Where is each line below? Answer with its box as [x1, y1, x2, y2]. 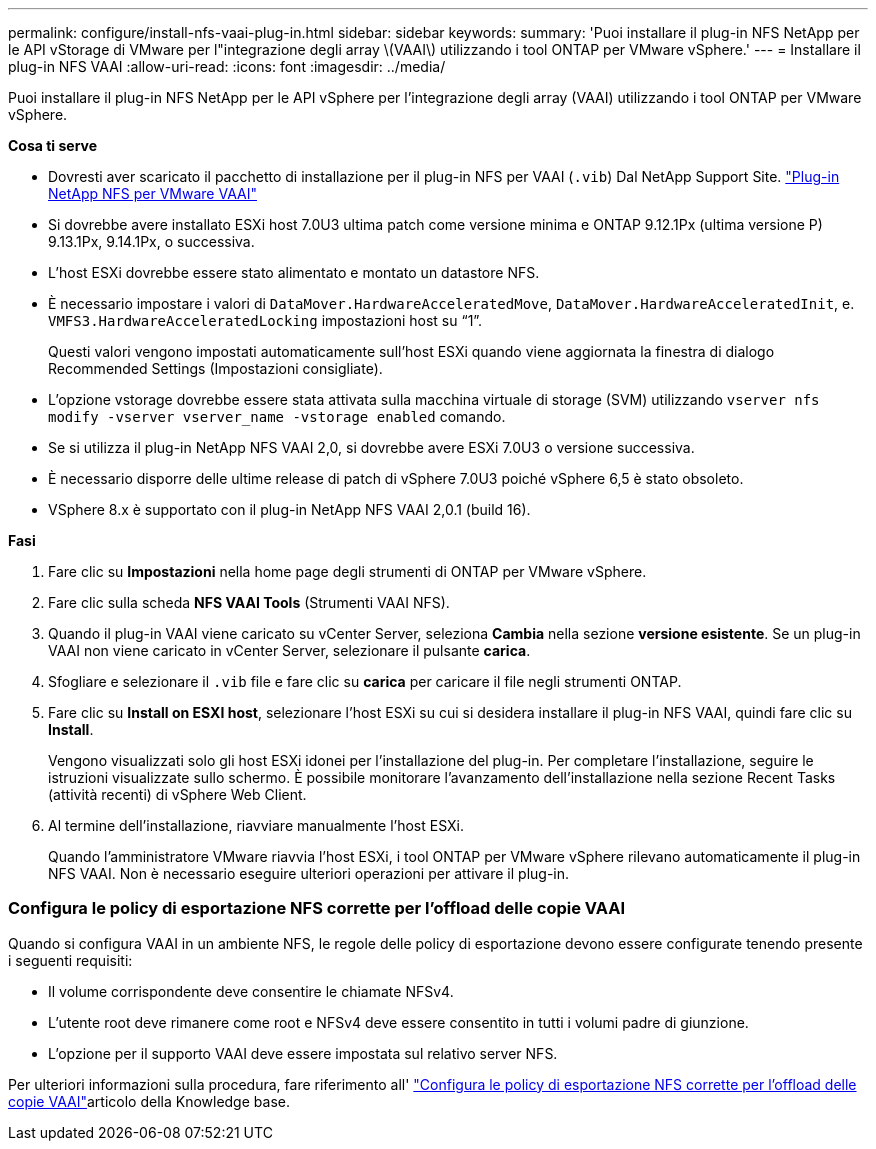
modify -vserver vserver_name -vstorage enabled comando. [48, 408, 506, 425]
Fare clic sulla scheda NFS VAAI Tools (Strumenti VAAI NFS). [48, 594, 450, 611]
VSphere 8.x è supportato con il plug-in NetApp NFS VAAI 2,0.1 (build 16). [48, 501, 531, 518]
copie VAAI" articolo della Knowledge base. [8, 1092, 290, 1110]
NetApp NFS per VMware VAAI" [48, 185, 257, 202]
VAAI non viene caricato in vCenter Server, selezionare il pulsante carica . [48, 642, 531, 659]
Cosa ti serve [8, 137, 98, 154]
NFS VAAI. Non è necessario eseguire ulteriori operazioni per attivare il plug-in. [48, 865, 570, 882]
